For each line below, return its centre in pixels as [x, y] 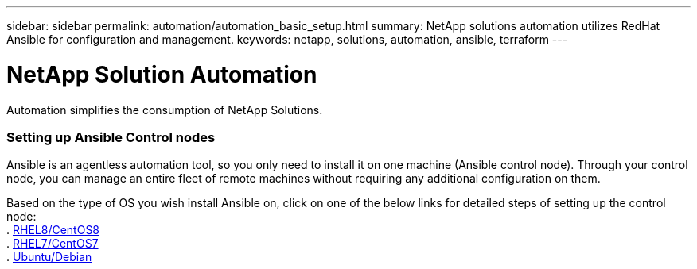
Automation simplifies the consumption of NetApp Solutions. [165, 110]
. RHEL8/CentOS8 [53, 230]
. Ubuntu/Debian [49, 257]
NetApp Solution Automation [162, 74]
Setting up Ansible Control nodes [111, 137]
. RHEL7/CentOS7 [53, 244]
